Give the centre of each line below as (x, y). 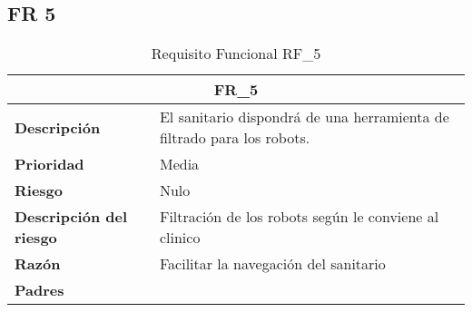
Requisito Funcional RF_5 (236, 54)
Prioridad (49, 164)
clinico (180, 238)
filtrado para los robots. (235, 138)
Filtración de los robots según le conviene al (299, 217)
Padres (39, 290)
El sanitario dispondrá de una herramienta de (304, 117)
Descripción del (71, 217)
